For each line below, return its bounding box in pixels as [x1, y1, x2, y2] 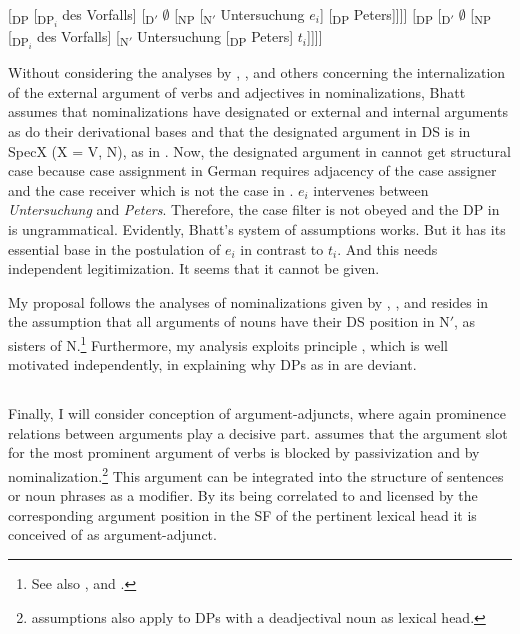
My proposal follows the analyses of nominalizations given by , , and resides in [8, 291, 489, 312]
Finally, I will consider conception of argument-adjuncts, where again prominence [8, 403, 506, 424]
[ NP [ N [174, 4, 213, 27]
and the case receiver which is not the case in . [8, 179, 294, 200]
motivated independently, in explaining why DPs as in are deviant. [8, 354, 417, 375]
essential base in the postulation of [8, 238, 221, 259]
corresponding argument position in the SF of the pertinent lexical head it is [8, 504, 477, 525]
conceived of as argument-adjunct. [8, 524, 217, 545]
